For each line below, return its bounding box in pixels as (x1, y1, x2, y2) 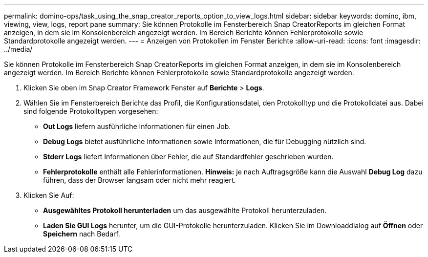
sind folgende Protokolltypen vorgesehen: (23, 107, 158, 115)
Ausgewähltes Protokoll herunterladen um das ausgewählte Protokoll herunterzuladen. (43, 206, 327, 214)
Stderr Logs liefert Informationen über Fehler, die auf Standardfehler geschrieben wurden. (43, 152, 334, 161)
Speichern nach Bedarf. (43, 230, 120, 238)
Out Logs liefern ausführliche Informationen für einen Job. (43, 122, 231, 130)
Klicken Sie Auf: (23, 191, 74, 199)
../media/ (4, 45, 33, 53)
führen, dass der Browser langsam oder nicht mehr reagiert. (43, 176, 236, 184)
